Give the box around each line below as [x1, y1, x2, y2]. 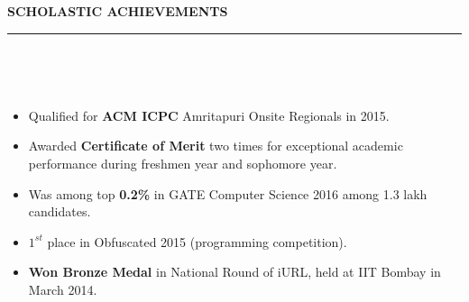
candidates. [28, 202, 91, 221]
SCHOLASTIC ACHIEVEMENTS [7, 2, 228, 20]
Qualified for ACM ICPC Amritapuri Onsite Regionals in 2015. [28, 105, 390, 124]
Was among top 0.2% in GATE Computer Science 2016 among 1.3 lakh [28, 184, 428, 203]
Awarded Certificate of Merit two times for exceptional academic [28, 136, 403, 155]
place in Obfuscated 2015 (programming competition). [47, 232, 347, 251]
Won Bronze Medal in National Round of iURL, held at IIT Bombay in [28, 262, 441, 281]
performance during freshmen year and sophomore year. [28, 153, 337, 172]
